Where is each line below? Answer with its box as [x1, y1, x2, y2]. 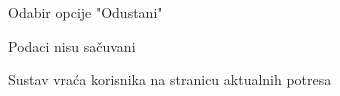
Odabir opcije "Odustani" [8, 2, 163, 22]
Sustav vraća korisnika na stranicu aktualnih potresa [8, 69, 332, 90]
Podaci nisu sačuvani [8, 35, 136, 56]
